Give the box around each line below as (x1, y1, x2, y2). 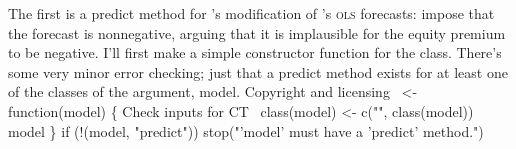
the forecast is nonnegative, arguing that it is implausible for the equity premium (8, 22, 506, 43)
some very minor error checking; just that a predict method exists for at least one (8, 61, 508, 82)
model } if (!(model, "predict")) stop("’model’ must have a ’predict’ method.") (8, 120, 484, 141)
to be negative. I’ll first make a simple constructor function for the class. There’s (8, 42, 502, 63)
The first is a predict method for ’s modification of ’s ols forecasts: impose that (8, 3, 495, 23)
